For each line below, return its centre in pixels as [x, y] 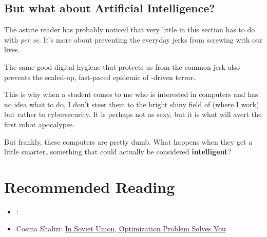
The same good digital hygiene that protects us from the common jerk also [122, 66]
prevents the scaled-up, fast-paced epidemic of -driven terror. [100, 77]
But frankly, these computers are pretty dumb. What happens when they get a [128, 141]
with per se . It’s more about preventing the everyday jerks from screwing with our [133, 39]
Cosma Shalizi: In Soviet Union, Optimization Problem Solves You [121, 229]
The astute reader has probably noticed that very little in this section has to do [130, 29]
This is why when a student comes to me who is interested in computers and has [131, 94]
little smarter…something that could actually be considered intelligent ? [118, 152]
